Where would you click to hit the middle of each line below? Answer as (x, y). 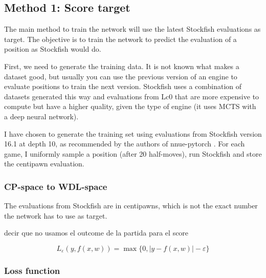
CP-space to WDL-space (56, 186)
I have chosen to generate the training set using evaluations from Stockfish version (133, 133)
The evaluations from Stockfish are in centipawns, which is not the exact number (131, 206)
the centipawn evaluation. (44, 164)
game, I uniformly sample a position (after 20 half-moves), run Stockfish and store (133, 153)
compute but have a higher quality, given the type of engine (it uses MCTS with (130, 106)
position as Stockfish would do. (53, 49)
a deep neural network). (41, 116)
